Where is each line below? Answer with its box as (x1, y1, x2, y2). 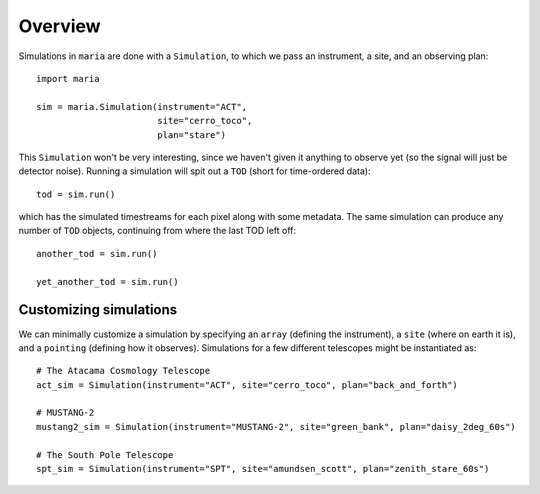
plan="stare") (156, 129, 227, 140)
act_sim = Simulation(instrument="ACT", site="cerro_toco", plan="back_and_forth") (36, 379, 459, 390)
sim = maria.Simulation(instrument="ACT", (36, 101, 248, 112)
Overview (18, 15, 101, 37)
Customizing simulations (18, 301, 178, 319)
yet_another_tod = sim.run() (36, 276, 179, 287)
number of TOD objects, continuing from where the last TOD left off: (18, 225, 297, 237)
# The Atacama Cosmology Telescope (36, 365, 211, 377)
